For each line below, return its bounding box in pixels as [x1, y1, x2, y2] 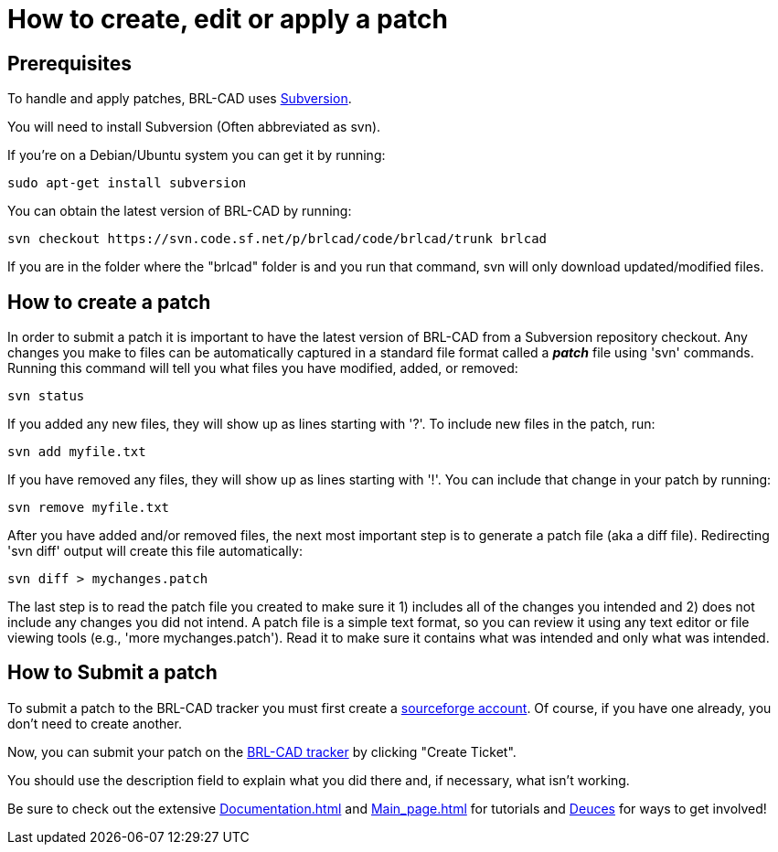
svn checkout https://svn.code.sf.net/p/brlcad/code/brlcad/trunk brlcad [7, 231, 548, 247]
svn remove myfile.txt [7, 500, 170, 516]
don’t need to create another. [7, 715, 182, 731]
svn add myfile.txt [7, 444, 146, 460]
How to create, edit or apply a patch [7, 4, 448, 35]
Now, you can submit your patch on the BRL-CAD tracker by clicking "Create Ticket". [7, 743, 517, 760]
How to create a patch [7, 290, 211, 314]
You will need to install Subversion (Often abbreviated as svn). [7, 119, 381, 135]
